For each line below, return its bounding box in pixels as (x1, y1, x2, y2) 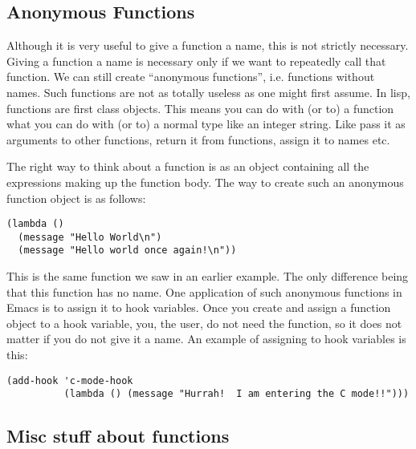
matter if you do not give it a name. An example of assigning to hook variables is (6, 330, 406, 347)
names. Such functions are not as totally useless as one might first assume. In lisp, (6, 83, 410, 100)
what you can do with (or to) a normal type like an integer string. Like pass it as (6, 115, 406, 132)
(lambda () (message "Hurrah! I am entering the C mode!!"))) (63, 388, 410, 400)
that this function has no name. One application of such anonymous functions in (6, 283, 402, 300)
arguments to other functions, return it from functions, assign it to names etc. (6, 131, 390, 148)
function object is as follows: (6, 189, 146, 206)
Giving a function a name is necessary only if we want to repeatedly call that (6, 52, 386, 69)
